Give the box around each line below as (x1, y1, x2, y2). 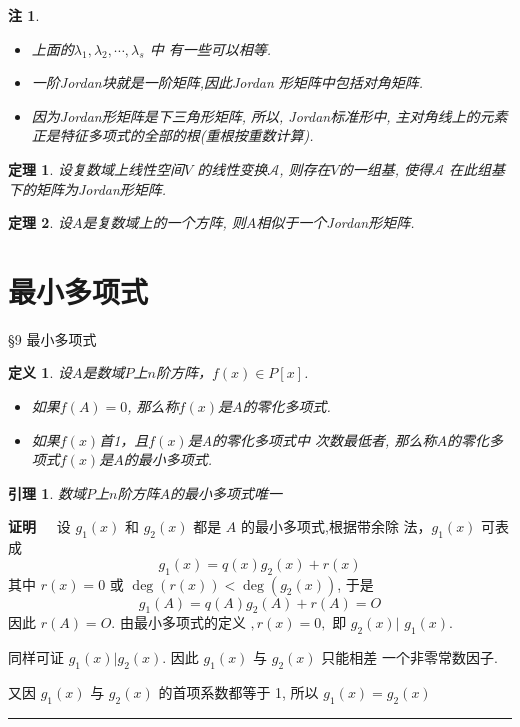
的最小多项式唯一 (169, 482, 282, 503)
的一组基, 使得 (338, 158, 432, 179)
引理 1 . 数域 (8, 482, 86, 503)
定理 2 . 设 (8, 212, 72, 233)
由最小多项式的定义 (119, 612, 246, 633)
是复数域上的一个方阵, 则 (82, 212, 246, 233)
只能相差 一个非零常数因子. (321, 647, 498, 668)
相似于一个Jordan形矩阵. (256, 212, 415, 233)
